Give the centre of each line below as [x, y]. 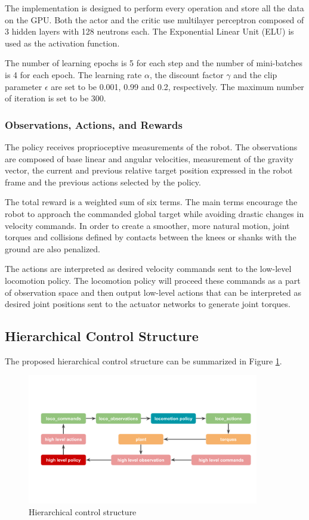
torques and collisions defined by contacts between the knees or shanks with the [151, 237]
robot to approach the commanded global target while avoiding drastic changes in [154, 213]
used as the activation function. [62, 43]
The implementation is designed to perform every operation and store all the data [154, 8]
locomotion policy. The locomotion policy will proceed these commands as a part [153, 280]
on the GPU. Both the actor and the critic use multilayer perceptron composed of [154, 19]
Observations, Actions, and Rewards [94, 124]
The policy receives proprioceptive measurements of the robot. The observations [151, 146]
